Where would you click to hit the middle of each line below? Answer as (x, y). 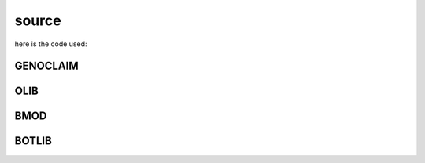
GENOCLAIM (46, 66)
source (38, 20)
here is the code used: (51, 44)
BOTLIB (33, 141)
